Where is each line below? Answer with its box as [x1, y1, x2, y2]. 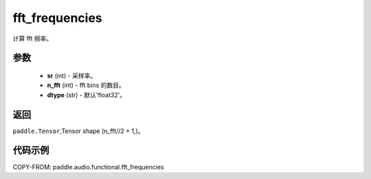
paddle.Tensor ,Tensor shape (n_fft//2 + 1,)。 [12, 127, 144, 135]
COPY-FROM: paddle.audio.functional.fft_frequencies [12, 163, 164, 171]
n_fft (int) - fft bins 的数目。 [47, 81, 125, 89]
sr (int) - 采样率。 [47, 71, 97, 80]
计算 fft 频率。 [12, 34, 53, 43]
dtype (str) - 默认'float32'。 [47, 91, 126, 99]
